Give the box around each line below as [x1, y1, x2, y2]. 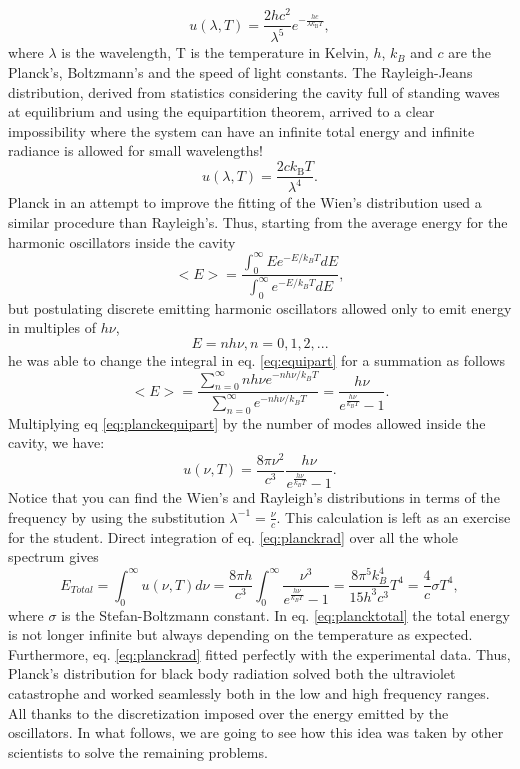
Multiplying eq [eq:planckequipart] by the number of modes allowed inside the [8, 412, 486, 433]
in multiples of [8, 317, 96, 338]
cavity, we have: [8, 432, 105, 453]
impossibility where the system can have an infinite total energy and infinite [8, 120, 475, 141]
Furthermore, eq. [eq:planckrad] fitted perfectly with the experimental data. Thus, [8, 643, 511, 664]
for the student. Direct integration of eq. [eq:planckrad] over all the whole [8, 526, 459, 547]
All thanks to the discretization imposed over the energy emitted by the [8, 702, 449, 723]
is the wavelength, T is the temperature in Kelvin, [61, 42, 369, 63]
